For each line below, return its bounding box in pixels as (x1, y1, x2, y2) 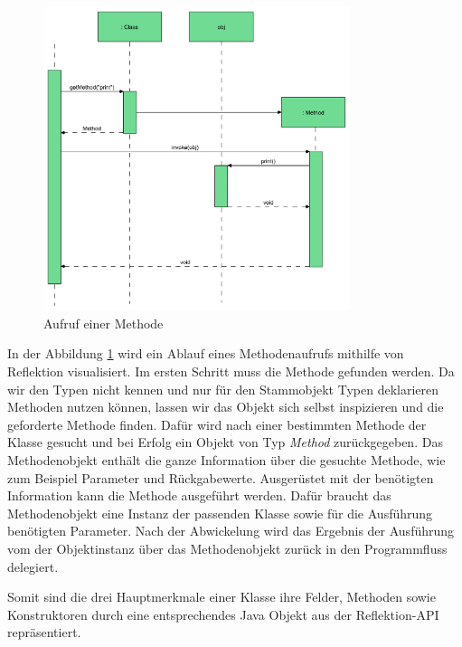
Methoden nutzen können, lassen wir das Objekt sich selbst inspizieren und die (7, 397, 444, 416)
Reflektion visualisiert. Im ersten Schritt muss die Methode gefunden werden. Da (7, 361, 455, 380)
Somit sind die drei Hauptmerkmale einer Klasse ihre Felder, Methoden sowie (7, 587, 436, 606)
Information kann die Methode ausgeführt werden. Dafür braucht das (7, 486, 391, 505)
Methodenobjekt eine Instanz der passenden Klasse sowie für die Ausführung (7, 503, 433, 522)
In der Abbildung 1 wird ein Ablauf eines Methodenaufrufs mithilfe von (7, 344, 404, 363)
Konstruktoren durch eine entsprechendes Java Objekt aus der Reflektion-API (7, 604, 439, 623)
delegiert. (7, 557, 59, 576)
